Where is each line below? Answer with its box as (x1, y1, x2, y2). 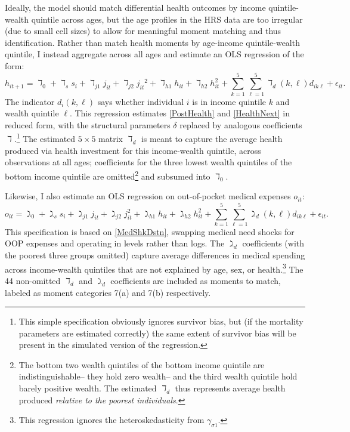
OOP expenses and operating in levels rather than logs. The (5, 237, 225, 249)
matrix (98, 132, 123, 145)
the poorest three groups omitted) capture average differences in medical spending (5, 249, 305, 261)
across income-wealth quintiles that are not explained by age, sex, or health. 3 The (5, 261, 303, 275)
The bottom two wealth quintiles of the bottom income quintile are (18, 358, 265, 371)
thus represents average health (175, 382, 286, 394)
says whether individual (97, 95, 184, 107)
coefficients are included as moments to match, (110, 274, 281, 286)
